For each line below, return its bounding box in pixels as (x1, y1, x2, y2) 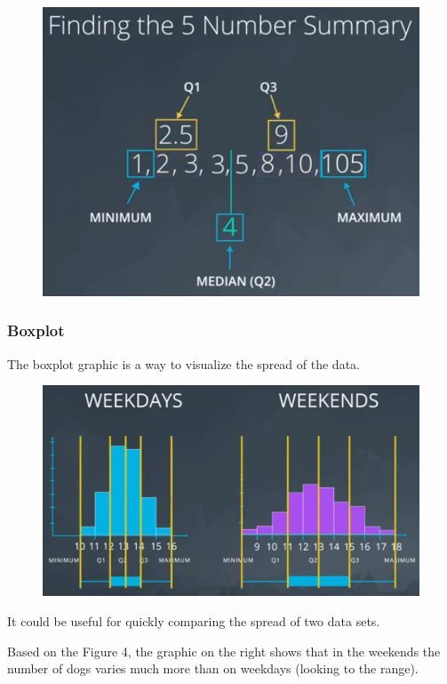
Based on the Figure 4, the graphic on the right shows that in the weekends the (7, 641, 441, 660)
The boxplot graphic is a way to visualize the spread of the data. (7, 354, 360, 373)
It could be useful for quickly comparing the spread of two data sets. (7, 612, 380, 631)
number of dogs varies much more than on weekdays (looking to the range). (7, 659, 419, 678)
